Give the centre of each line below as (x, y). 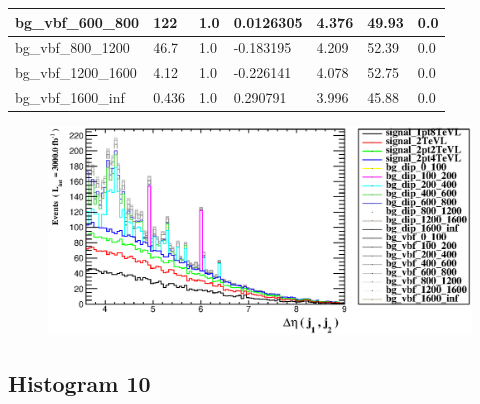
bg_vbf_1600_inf (70, 97)
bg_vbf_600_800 (77, 21)
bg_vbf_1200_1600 (76, 72)
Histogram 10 (79, 383)
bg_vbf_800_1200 (72, 47)
